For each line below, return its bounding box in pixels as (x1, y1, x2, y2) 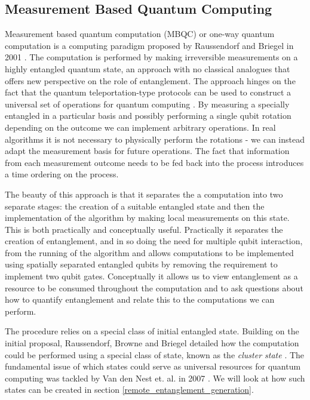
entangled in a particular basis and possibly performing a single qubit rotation (5, 109, 291, 122)
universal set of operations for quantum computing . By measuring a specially (5, 97, 290, 110)
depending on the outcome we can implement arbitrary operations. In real (5, 121, 276, 133)
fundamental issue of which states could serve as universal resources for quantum (5, 360, 301, 373)
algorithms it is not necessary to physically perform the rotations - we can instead (5, 133, 305, 145)
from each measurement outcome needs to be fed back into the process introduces (5, 156, 304, 168)
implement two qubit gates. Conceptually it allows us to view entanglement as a (5, 270, 298, 282)
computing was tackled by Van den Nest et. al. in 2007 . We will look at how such (5, 371, 305, 384)
